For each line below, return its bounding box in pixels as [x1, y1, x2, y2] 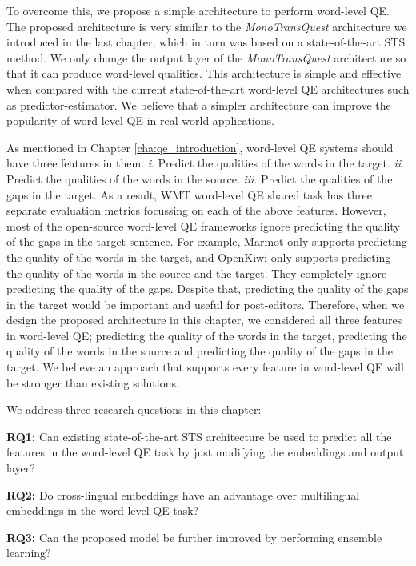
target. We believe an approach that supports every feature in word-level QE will [6, 359, 404, 375]
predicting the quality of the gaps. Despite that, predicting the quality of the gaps [6, 280, 409, 297]
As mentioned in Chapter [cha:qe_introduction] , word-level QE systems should [6, 138, 394, 155]
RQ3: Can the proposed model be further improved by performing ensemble [6, 528, 382, 545]
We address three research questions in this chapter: [6, 401, 262, 418]
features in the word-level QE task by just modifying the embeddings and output [6, 444, 404, 460]
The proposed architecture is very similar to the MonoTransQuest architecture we [6, 18, 407, 34]
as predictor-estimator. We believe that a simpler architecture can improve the [6, 96, 391, 113]
